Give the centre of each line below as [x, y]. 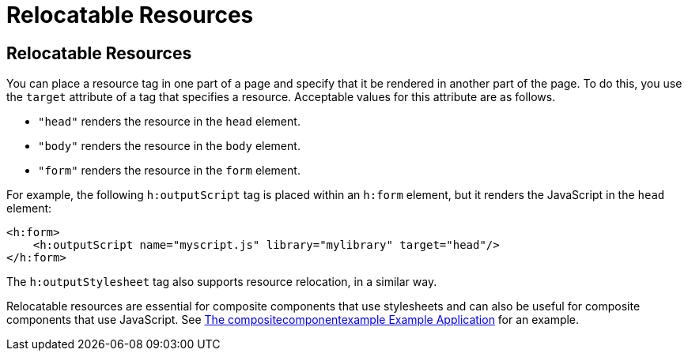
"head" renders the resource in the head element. [169, 122]
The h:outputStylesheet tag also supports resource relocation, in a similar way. [222, 282]
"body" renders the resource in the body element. [169, 146]
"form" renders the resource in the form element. [169, 171]
